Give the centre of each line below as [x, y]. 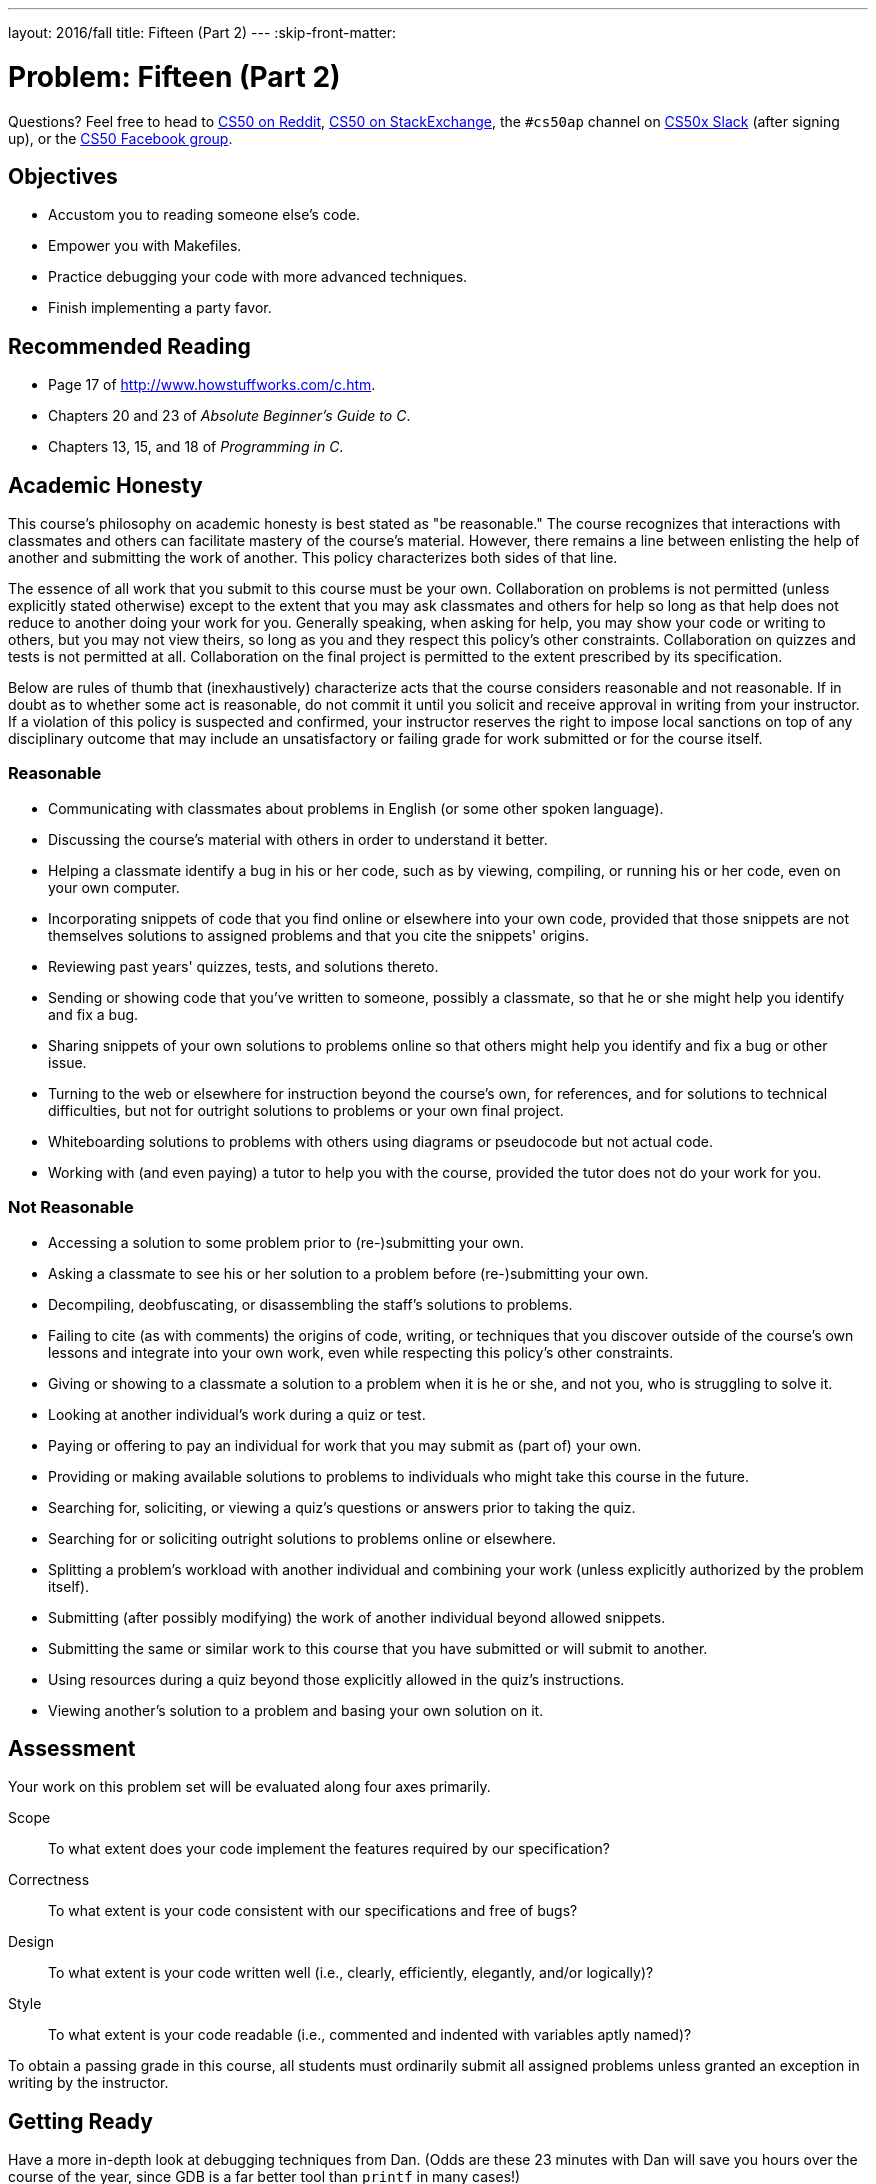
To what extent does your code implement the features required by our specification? [329, 1849]
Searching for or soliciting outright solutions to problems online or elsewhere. [302, 1538]
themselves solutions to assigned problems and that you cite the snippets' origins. [319, 935]
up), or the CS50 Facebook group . [120, 138]
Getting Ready [80, 2121]
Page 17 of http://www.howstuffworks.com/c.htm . [212, 385]
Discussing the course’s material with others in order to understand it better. [298, 839]
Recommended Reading [129, 346]
